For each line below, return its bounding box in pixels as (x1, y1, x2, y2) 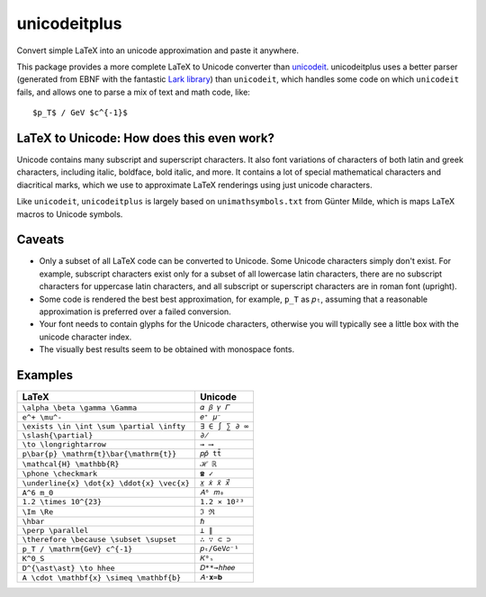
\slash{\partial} (22, 430, 94, 440)
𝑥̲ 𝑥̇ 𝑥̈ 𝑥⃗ (199, 478, 230, 488)
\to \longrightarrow (22, 439, 107, 449)
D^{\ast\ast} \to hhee (22, 563, 116, 573)
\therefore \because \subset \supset (22, 535, 177, 545)
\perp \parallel (22, 526, 89, 536)
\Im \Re (22, 507, 54, 517)
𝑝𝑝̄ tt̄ (199, 448, 222, 458)
